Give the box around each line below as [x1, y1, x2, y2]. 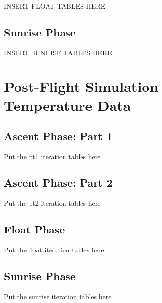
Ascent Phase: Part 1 [4, 128, 113, 143]
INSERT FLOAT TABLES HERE [4, 1, 106, 11]
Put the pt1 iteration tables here [4, 151, 101, 161]
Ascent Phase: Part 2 [4, 175, 113, 190]
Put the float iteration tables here [4, 244, 104, 254]
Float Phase [4, 221, 65, 236]
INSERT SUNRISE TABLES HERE [4, 47, 112, 57]
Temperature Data [4, 95, 131, 115]
